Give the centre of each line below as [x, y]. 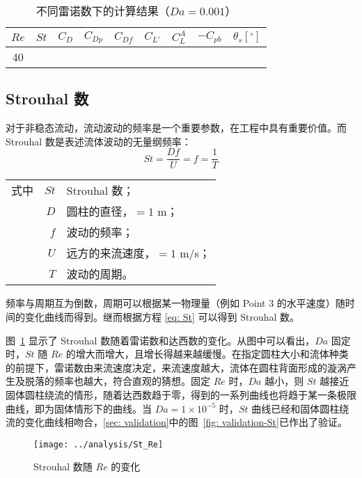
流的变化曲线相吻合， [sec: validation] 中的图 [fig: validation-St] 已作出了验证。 [176, 422]
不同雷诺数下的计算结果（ [103, 11]
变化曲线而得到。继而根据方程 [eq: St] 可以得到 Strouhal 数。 [162, 316]
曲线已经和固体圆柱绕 [300, 408]
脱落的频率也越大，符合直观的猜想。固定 [117, 381]
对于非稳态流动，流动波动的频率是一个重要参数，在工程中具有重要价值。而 [176, 128]
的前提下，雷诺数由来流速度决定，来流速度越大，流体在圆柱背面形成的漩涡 [176, 367]
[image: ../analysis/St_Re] [99, 444]
